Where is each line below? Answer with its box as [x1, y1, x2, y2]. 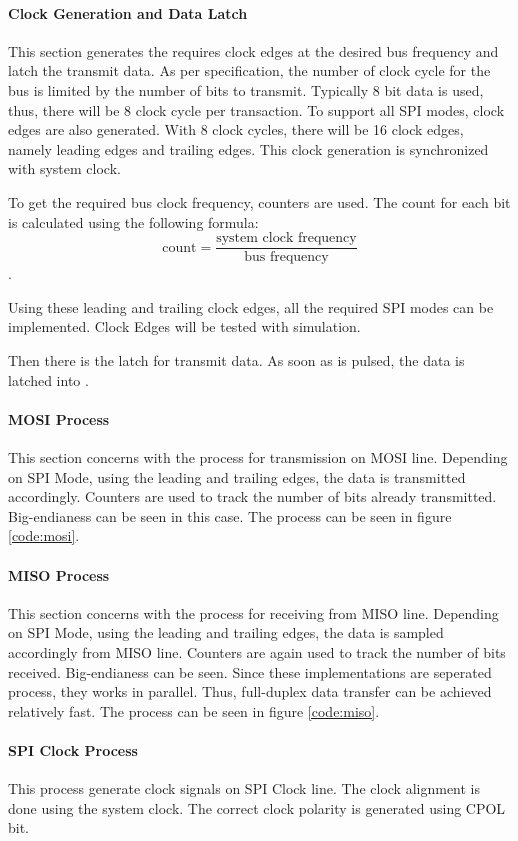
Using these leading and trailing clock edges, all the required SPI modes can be [8, 296, 494, 317]
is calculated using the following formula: [8, 211, 259, 232]
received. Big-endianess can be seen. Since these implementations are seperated [8, 661, 492, 682]
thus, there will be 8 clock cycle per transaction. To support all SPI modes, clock [8, 99, 505, 120]
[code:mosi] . [8, 525, 80, 546]
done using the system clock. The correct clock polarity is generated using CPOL [8, 797, 506, 818]
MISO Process [8, 564, 110, 585]
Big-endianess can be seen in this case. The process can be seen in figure [8, 505, 452, 526]
